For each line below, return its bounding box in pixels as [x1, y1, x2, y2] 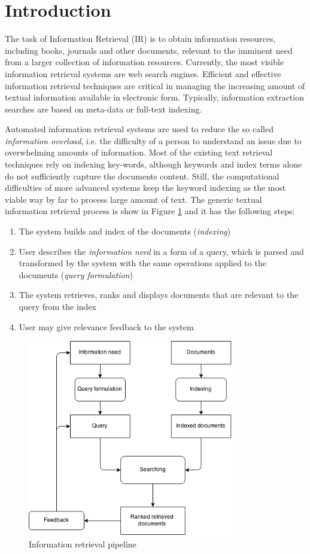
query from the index [19, 300, 97, 312]
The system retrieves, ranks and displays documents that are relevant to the [19, 288, 299, 301]
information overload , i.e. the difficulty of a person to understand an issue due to [5, 134, 302, 147]
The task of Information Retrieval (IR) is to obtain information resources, [5, 32, 276, 45]
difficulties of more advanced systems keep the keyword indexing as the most [5, 181, 286, 194]
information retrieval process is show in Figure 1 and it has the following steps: [5, 205, 295, 217]
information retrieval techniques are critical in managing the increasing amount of [5, 79, 305, 92]
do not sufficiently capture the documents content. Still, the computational [5, 169, 279, 182]
